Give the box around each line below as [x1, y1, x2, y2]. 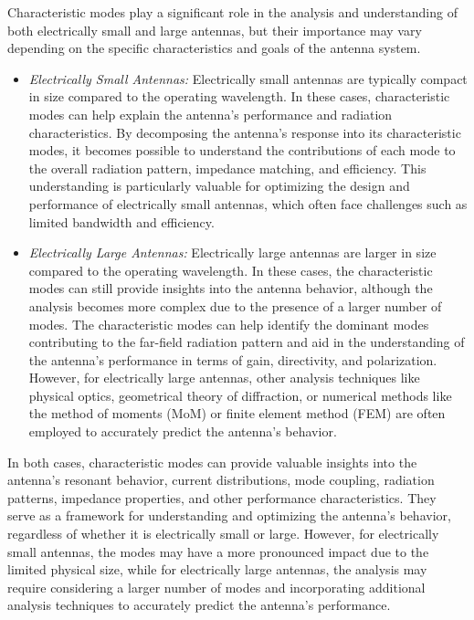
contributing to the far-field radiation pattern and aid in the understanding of [28, 332, 465, 352]
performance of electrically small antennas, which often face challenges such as [28, 194, 468, 213]
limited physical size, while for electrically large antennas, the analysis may [7, 560, 427, 579]
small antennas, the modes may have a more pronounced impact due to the [7, 541, 429, 561]
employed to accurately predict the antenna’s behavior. [28, 422, 337, 441]
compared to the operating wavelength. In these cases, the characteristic [28, 260, 433, 279]
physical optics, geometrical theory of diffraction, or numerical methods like [28, 385, 452, 405]
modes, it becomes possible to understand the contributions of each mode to [28, 141, 456, 160]
